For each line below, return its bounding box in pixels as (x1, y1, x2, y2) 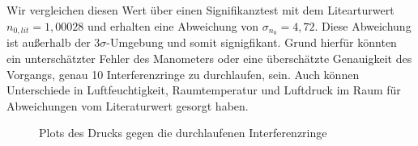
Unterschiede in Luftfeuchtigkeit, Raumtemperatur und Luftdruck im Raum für (6, 81, 401, 98)
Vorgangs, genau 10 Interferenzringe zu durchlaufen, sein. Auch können (6, 65, 360, 82)
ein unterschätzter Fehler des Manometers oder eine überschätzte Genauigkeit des (6, 50, 412, 67)
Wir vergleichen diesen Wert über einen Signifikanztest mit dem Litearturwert (6, 2, 395, 18)
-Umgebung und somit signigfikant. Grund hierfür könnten (106, 34, 397, 51)
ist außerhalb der (6, 34, 91, 51)
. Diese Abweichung (314, 17, 412, 34)
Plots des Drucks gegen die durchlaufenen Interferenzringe (39, 124, 327, 141)
